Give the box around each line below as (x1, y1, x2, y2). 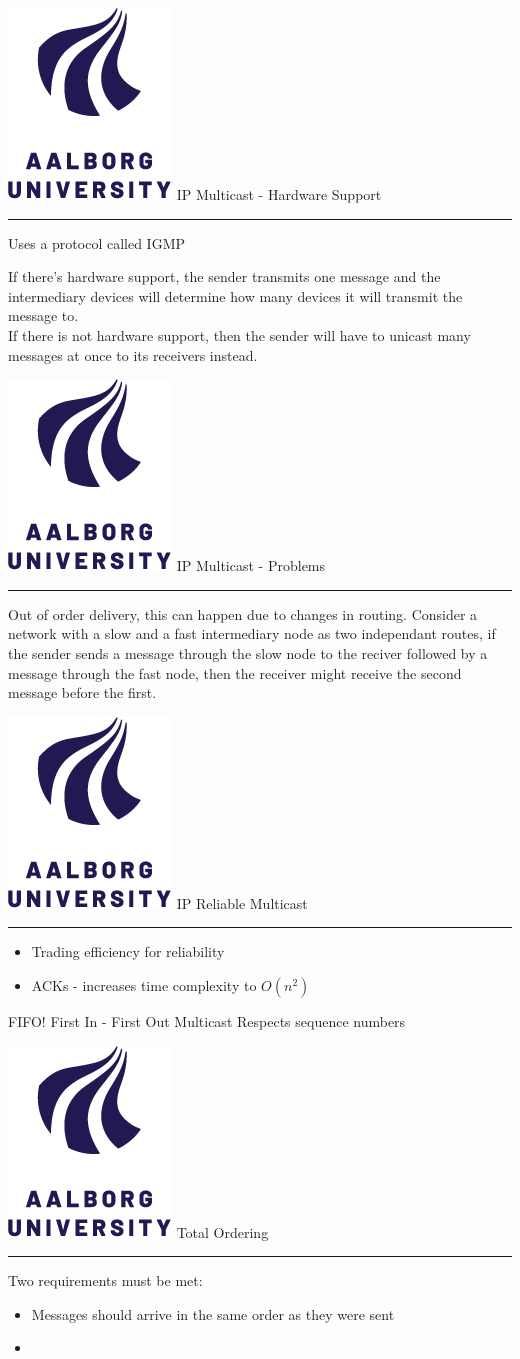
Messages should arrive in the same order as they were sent (31, 1303, 395, 1324)
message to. (8, 305, 79, 326)
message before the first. (8, 682, 157, 703)
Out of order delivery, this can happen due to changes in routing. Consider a (8, 603, 478, 624)
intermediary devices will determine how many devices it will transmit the (8, 285, 463, 306)
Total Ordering (176, 1221, 269, 1242)
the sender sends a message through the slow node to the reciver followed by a (8, 642, 488, 663)
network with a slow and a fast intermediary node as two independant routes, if (8, 623, 496, 644)
